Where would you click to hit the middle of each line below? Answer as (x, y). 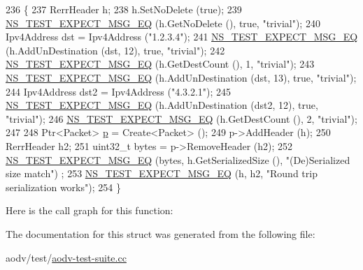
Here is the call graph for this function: (90, 210)
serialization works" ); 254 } (63, 187)
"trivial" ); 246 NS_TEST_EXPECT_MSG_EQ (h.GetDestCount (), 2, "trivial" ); (181, 118)
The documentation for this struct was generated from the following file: (161, 233)
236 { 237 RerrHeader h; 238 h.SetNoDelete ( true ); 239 (124, 9)
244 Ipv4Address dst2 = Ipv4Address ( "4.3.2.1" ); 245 (119, 91)
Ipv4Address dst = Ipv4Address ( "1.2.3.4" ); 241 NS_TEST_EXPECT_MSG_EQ (182, 37)
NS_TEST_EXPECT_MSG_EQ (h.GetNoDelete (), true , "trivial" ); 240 (163, 23)
